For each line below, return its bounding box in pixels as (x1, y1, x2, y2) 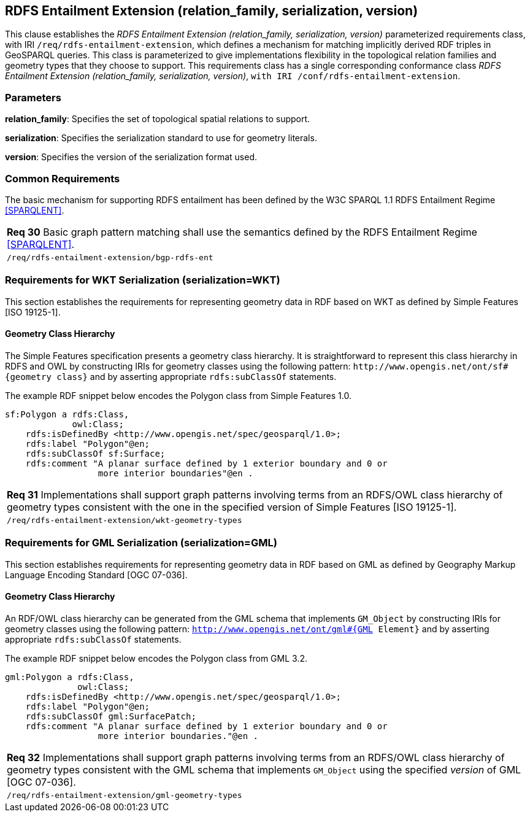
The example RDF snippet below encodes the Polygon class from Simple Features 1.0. (5, 390, 351, 401)
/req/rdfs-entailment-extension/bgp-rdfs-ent (7, 252, 213, 262)
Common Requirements (5, 172, 120, 185)
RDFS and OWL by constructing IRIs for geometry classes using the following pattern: (5, 360, 351, 371)
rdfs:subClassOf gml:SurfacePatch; (25, 711, 196, 721)
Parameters (5, 91, 61, 104)
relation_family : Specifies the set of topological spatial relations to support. (5, 114, 310, 125)
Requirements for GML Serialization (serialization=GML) (5, 536, 277, 549)
